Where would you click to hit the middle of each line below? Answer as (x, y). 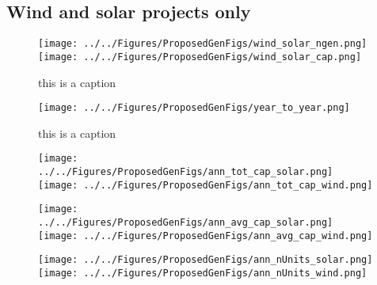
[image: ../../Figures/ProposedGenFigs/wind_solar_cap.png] (200, 57)
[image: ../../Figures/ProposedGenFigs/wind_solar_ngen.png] (203, 44)
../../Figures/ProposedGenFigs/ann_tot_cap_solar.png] (186, 172)
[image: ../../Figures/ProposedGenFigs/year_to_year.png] (194, 108)
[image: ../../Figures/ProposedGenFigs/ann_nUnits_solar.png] (206, 260)
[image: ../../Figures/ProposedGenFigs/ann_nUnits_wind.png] (203, 273)
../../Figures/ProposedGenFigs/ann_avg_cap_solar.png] (186, 222)
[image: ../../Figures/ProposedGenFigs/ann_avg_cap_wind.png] (206, 236)
